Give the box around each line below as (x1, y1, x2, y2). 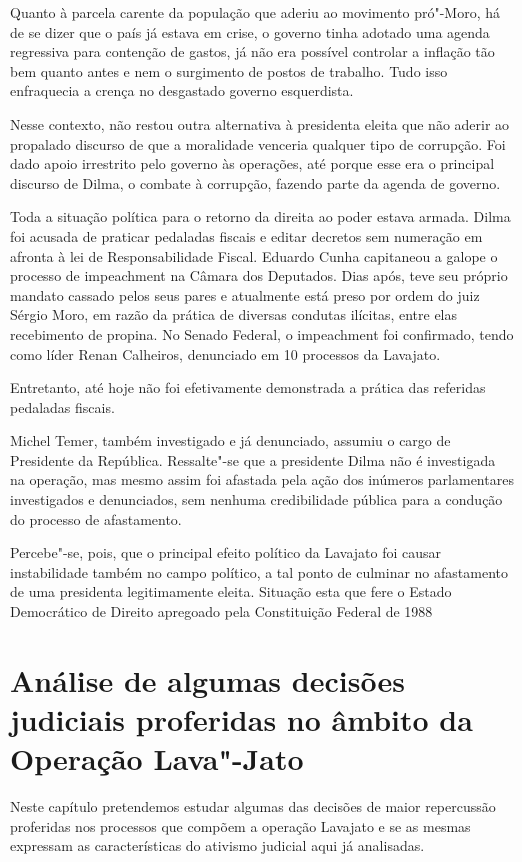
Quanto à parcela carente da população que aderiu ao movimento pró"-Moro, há (10, 2, 500, 22)
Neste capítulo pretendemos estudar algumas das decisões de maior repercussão (10, 796, 496, 817)
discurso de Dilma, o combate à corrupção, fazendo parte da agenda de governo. (10, 172, 501, 193)
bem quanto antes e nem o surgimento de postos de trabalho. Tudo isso (10, 60, 448, 81)
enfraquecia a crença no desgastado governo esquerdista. (10, 80, 354, 101)
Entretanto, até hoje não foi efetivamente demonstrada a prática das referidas (10, 377, 486, 398)
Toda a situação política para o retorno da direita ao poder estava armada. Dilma (10, 206, 511, 227)
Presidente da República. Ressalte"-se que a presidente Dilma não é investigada (10, 449, 496, 470)
